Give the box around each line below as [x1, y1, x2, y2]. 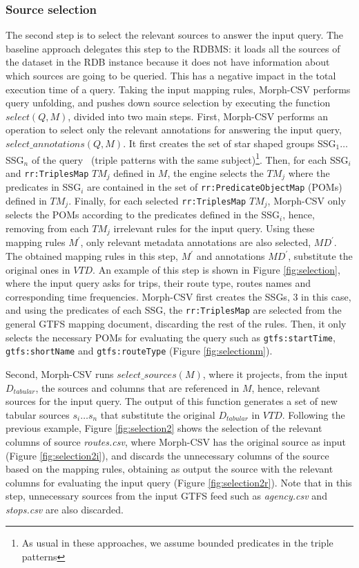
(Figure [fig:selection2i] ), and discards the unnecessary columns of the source [6, 448, 329, 462]
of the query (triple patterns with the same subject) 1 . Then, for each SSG [31, 150, 349, 167]
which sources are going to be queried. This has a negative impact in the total [6, 68, 336, 82]
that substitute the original [100, 407, 215, 422]
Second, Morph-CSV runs [6, 366, 114, 381]
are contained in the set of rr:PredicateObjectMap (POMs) [86, 180, 342, 194]
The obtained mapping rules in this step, [6, 249, 178, 263]
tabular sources [6, 407, 70, 422]
